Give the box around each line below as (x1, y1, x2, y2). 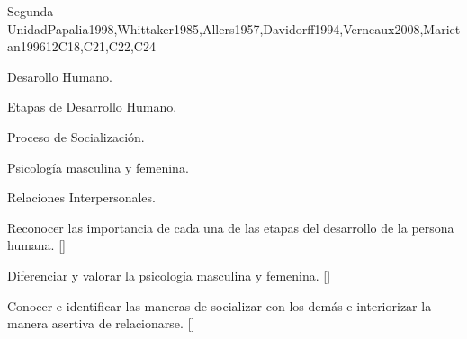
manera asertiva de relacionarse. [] (7, 314, 195, 333)
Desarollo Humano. (7, 67, 112, 85)
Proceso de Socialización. (7, 127, 145, 146)
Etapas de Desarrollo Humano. (7, 97, 177, 116)
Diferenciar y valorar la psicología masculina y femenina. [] (7, 265, 331, 284)
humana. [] (7, 236, 66, 254)
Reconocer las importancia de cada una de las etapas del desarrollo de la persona (7, 218, 454, 236)
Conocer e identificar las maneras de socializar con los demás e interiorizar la (7, 296, 432, 315)
